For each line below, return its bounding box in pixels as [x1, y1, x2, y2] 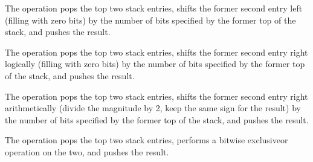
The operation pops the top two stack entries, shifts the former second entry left [5, 2, 303, 14]
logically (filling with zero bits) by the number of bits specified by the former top [5, 57, 305, 70]
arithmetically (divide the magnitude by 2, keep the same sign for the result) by [5, 102, 301, 114]
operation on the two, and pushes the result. [5, 145, 169, 158]
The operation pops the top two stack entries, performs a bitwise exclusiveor [5, 134, 288, 146]
